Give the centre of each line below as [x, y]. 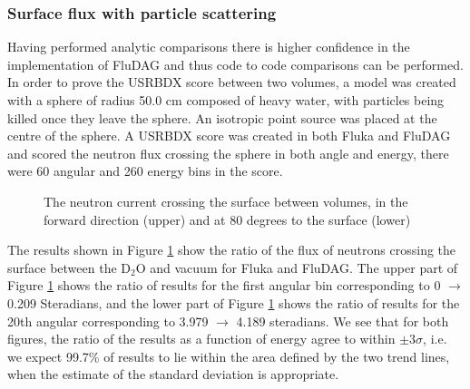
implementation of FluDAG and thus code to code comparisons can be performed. [235, 64]
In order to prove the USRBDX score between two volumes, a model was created [232, 82]
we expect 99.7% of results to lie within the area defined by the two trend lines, [229, 356]
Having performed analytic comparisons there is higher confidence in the [209, 47]
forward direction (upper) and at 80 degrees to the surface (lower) [227, 219]
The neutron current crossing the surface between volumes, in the [226, 201]
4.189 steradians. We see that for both [343, 321]
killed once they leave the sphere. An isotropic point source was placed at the [222, 117]
